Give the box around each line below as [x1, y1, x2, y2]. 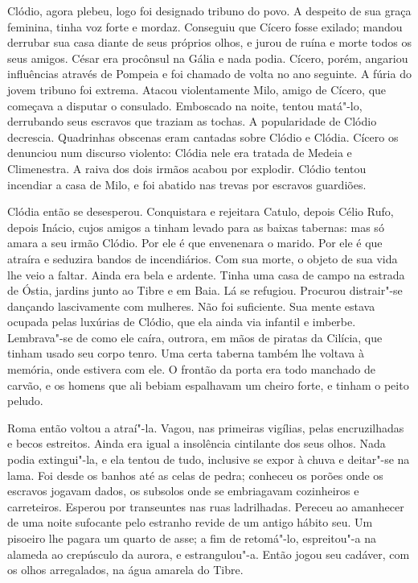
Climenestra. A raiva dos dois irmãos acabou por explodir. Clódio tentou [7, 159, 367, 176]
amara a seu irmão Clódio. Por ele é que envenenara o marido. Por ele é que [7, 234, 383, 251]
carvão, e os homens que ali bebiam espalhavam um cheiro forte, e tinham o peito [7, 376, 409, 393]
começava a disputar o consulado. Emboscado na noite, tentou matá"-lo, [7, 97, 363, 114]
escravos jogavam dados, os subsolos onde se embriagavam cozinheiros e [7, 482, 359, 499]
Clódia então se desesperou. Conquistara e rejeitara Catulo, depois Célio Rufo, [7, 203, 394, 220]
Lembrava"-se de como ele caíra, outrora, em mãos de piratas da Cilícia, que [7, 329, 383, 345]
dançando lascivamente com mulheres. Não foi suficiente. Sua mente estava [7, 297, 375, 314]
